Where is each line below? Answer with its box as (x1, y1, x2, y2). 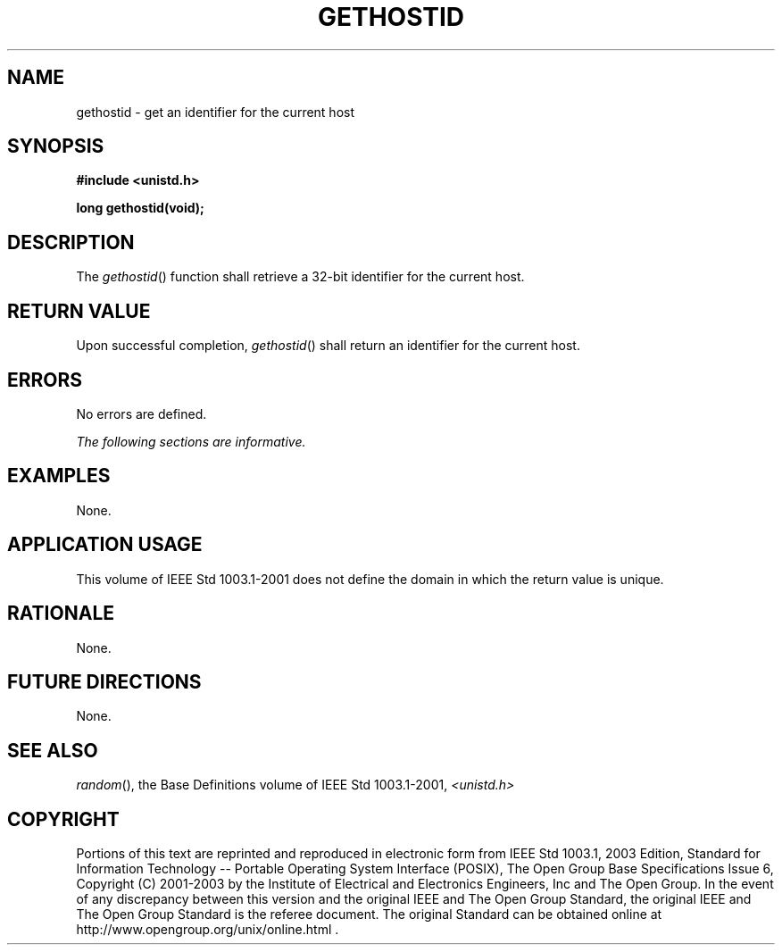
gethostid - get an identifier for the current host (76, 104, 355, 120)
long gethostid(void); (76, 200, 204, 216)
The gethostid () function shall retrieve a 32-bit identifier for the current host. (76, 269, 525, 285)
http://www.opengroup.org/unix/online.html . (76, 922, 339, 938)
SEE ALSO (7, 739, 98, 762)
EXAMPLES (7, 464, 111, 488)
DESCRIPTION (7, 230, 135, 254)
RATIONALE (7, 602, 115, 625)
